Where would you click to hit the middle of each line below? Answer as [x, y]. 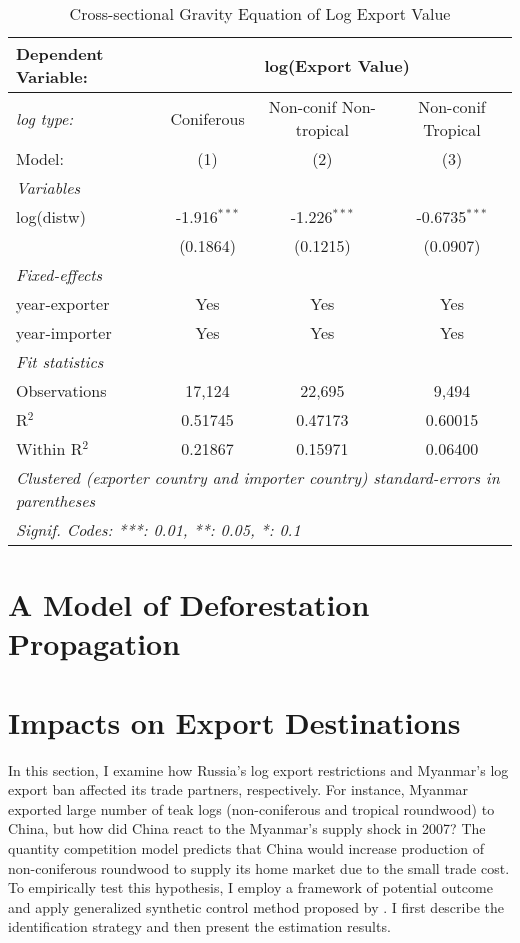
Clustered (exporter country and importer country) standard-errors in [258, 477]
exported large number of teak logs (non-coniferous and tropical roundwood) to [251, 808]
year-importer [64, 332]
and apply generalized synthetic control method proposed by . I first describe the [256, 906]
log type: [45, 118]
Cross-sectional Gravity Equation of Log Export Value [260, 13]
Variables [48, 187]
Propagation [94, 643]
